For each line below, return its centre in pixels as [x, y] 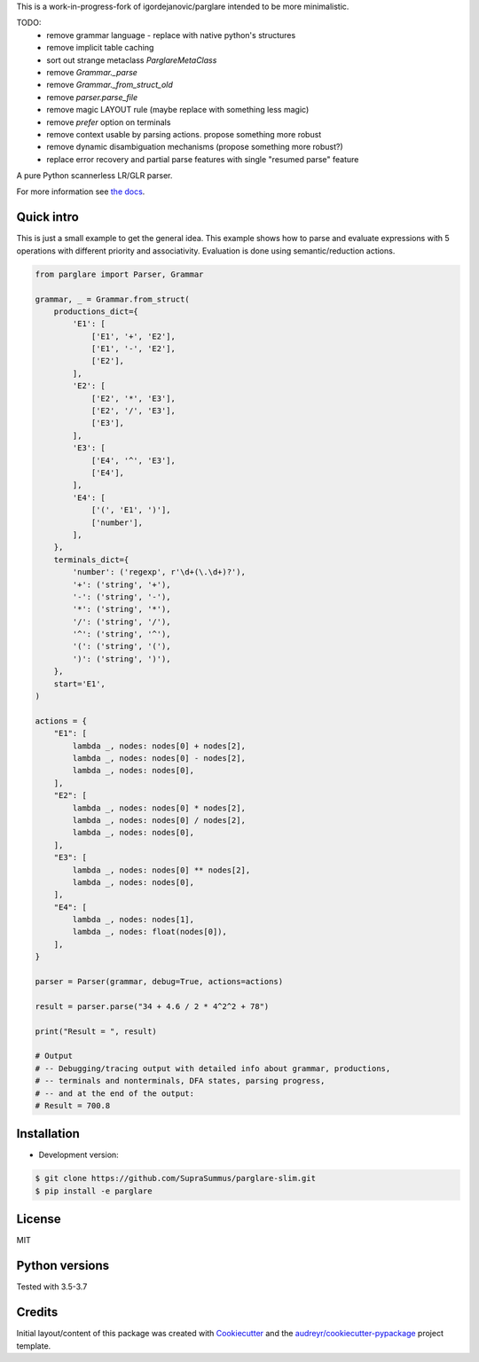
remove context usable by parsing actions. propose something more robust [184, 134]
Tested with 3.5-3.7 [52, 1287]
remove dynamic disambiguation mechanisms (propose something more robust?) [195, 147]
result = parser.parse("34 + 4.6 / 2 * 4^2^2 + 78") [152, 1006]
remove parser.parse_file [92, 97]
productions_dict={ [96, 311]
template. [34, 1346]
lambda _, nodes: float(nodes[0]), [150, 932]
